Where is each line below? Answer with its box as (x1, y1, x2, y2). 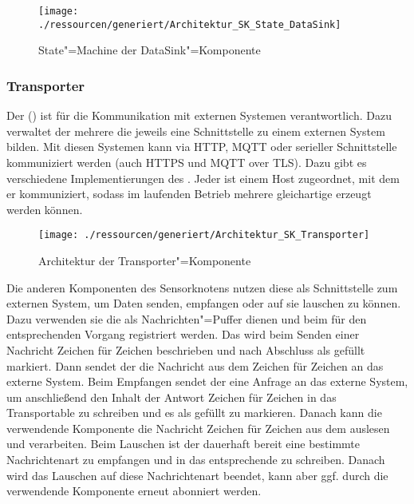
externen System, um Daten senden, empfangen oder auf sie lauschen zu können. (6, 295, 401, 312)
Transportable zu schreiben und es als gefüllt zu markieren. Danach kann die (6, 404, 382, 421)
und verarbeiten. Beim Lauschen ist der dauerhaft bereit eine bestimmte (6, 435, 360, 452)
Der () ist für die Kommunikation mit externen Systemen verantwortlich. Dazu (6, 107, 392, 124)
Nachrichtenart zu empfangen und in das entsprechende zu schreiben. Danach (6, 451, 385, 468)
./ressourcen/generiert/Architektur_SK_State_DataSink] (38, 18, 341, 30)
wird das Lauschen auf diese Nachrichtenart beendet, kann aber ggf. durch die (6, 466, 388, 483)
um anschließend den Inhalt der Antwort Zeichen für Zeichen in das (6, 388, 337, 405)
